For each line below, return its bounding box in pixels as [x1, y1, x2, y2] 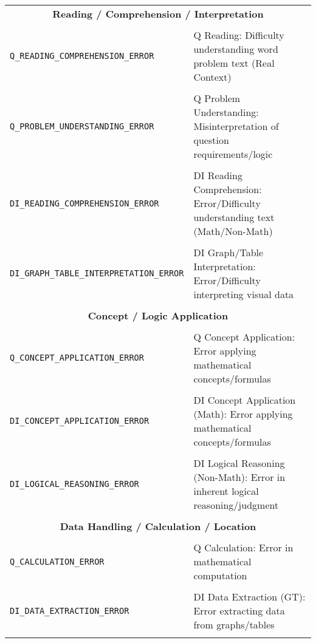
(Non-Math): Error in [193, 470, 286, 484]
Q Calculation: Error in [193, 540, 294, 554]
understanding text [193, 210, 275, 224]
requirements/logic [193, 147, 273, 161]
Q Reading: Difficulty [193, 28, 284, 42]
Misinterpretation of [193, 119, 279, 133]
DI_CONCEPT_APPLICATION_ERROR [10, 416, 149, 426]
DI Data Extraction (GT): [193, 590, 306, 604]
